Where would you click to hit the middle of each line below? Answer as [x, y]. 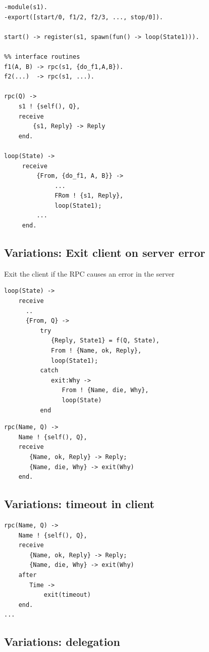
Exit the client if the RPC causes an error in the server [89, 273]
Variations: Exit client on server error [105, 253]
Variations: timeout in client [79, 504]
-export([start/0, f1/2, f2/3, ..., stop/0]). [84, 17]
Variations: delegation [62, 642]
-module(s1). [26, 7]
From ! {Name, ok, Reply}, [96, 351]
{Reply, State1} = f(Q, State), [105, 341]
